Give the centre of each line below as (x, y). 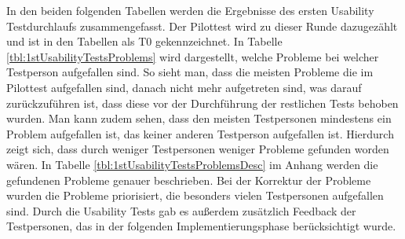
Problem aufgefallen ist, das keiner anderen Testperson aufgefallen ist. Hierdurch (200, 133)
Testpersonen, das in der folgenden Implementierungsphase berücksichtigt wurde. (201, 226)
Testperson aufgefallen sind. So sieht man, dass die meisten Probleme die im (190, 72)
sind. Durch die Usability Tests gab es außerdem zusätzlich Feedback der (181, 210)
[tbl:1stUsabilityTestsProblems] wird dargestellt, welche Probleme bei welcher (193, 56)
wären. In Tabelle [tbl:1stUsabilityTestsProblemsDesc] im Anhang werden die (192, 164)
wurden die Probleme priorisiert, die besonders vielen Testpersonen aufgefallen (195, 195)
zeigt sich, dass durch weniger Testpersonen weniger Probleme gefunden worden (198, 149)
